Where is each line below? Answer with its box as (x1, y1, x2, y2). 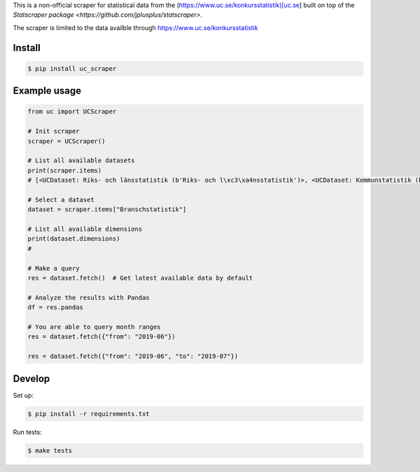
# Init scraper (27, 127, 80, 136)
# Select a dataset (27, 196, 94, 203)
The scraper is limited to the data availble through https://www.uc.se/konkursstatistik (13, 23, 258, 31)
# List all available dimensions (27, 225, 143, 234)
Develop (13, 373, 50, 385)
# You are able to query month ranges (27, 322, 161, 331)
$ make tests (27, 446, 73, 455)
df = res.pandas (27, 303, 84, 311)
